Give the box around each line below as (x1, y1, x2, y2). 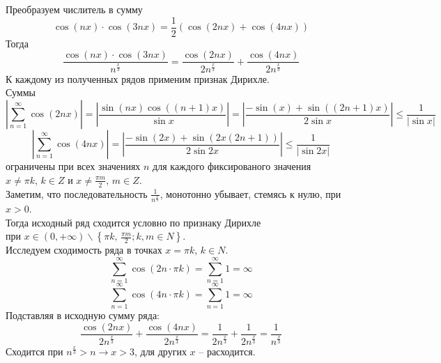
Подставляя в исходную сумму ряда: (6, 308, 160, 323)
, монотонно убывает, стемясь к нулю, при (160, 186, 341, 201)
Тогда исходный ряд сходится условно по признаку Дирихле (6, 215, 261, 229)
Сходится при (6, 343, 63, 358)
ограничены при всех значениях (6, 159, 141, 173)
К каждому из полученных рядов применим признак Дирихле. (6, 71, 270, 86)
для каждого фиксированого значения (153, 159, 311, 173)
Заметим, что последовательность (6, 186, 148, 201)
